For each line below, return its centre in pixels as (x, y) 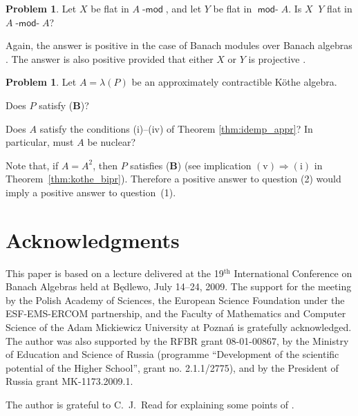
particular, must (40, 142)
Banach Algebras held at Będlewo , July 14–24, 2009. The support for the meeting (179, 286)
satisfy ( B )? (64, 105)
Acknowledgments (93, 239)
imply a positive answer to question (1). (91, 192)
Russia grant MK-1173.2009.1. (69, 381)
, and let (183, 8)
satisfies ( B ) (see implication (191, 165)
